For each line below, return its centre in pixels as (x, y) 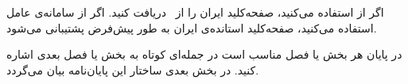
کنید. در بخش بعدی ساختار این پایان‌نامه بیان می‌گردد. (133, 69)
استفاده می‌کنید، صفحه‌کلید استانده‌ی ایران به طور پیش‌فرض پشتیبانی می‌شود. (192, 27)
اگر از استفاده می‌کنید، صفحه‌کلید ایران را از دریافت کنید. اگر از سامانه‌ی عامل (195, 12)
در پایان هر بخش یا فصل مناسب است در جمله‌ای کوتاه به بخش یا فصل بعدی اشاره (204, 54)
